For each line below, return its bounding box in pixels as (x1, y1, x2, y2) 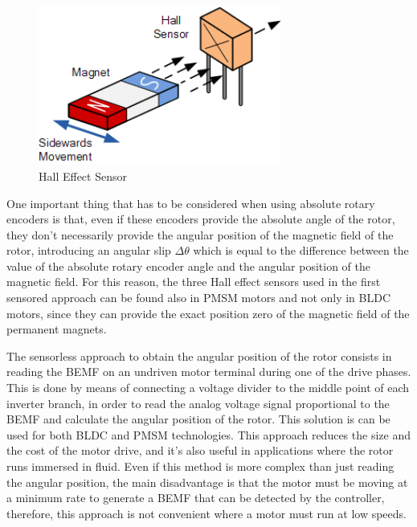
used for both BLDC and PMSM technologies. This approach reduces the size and (6, 426, 411, 443)
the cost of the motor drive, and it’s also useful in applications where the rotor (6, 442, 394, 459)
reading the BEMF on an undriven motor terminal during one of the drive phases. (6, 363, 411, 380)
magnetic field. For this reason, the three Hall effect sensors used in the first (6, 273, 381, 290)
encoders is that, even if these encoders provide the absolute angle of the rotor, (6, 210, 395, 227)
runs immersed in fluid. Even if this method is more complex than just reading (6, 458, 395, 475)
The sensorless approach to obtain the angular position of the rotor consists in (6, 347, 392, 364)
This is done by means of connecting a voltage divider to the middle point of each (6, 379, 410, 396)
